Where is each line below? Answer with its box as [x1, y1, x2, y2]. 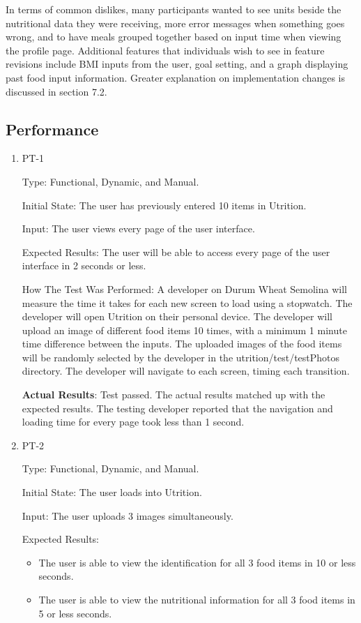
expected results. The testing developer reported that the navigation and [22, 400, 333, 415]
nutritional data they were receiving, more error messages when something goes [6, 15, 345, 30]
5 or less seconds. [38, 606, 112, 620]
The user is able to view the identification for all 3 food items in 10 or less [38, 555, 356, 569]
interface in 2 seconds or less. [22, 258, 146, 273]
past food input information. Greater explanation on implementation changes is [6, 70, 346, 84]
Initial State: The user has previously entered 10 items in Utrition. [22, 197, 307, 212]
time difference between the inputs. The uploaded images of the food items [22, 336, 342, 351]
